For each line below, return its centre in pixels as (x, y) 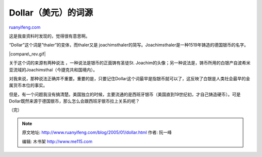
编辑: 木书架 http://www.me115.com (57, 141)
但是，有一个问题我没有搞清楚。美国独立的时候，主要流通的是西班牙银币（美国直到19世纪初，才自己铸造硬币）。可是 (125, 94)
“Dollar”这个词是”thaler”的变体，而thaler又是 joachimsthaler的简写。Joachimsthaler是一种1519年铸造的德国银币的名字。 (129, 45)
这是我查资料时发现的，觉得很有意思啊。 (49, 36)
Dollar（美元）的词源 (51, 13)
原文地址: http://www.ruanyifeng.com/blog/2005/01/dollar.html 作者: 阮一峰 (97, 132)
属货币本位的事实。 (28, 86)
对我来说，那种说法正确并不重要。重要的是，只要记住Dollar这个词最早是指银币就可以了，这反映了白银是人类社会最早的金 (130, 78)
